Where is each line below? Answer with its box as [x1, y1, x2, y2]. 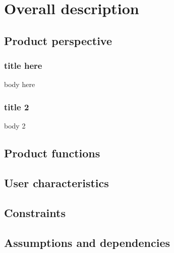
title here [4, 59, 42, 72]
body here [4, 79, 35, 90]
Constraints [4, 204, 66, 220]
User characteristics [4, 175, 109, 190]
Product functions [4, 145, 100, 161]
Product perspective [4, 32, 112, 48]
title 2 [4, 100, 29, 113]
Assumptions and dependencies [4, 234, 170, 250]
